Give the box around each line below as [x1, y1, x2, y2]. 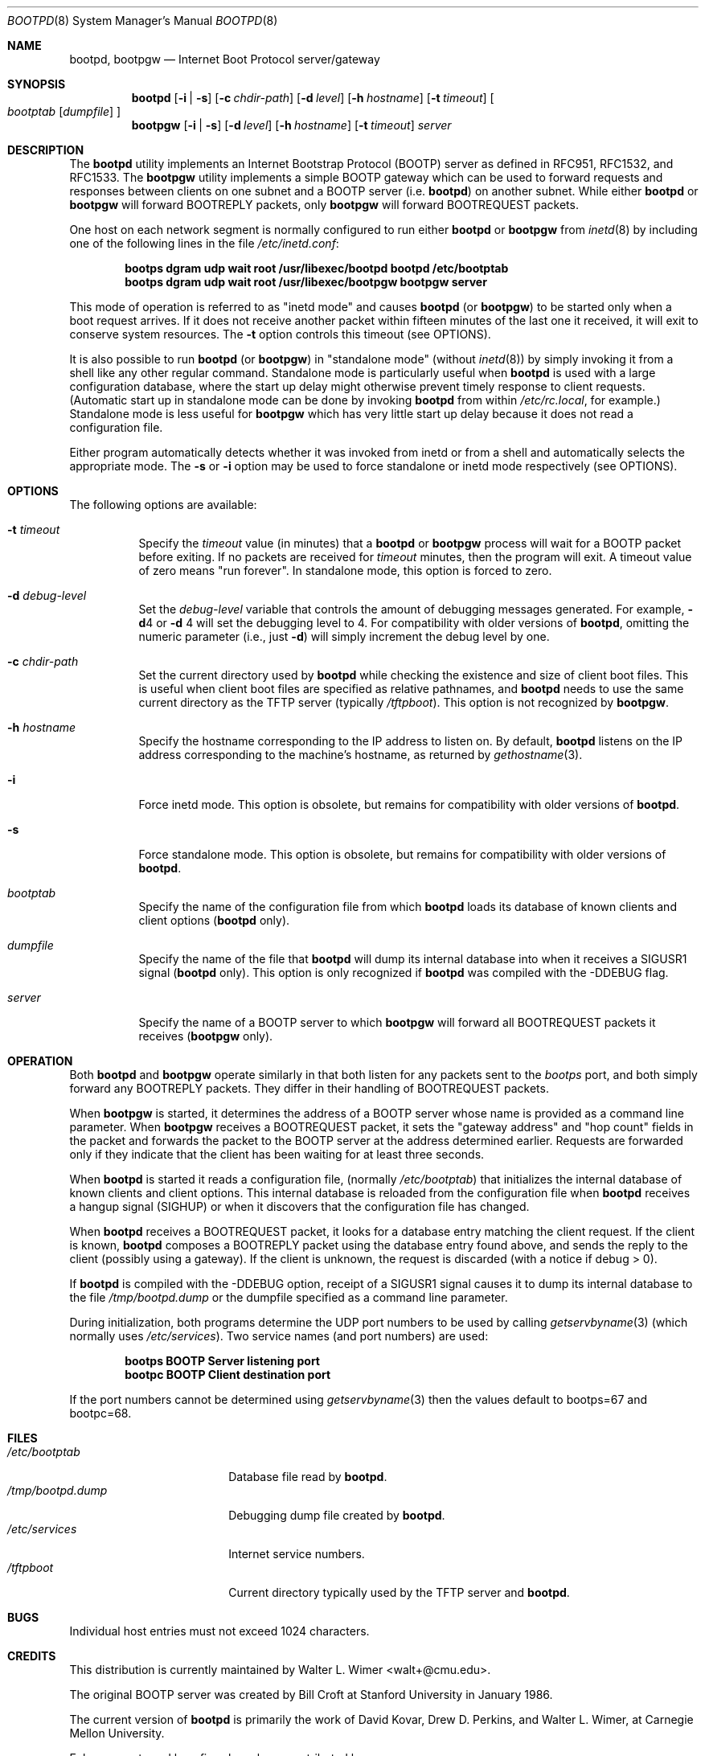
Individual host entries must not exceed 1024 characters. [69, 1624, 370, 1638]
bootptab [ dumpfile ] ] [7, 105, 121, 118]
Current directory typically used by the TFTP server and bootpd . [228, 1586, 570, 1599]
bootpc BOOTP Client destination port [125, 1368, 331, 1381]
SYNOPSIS [7, 77, 66, 91]
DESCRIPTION [7, 143, 84, 157]
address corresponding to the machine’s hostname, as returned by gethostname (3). [138, 748, 583, 761]
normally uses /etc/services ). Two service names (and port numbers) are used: [69, 1329, 489, 1343]
